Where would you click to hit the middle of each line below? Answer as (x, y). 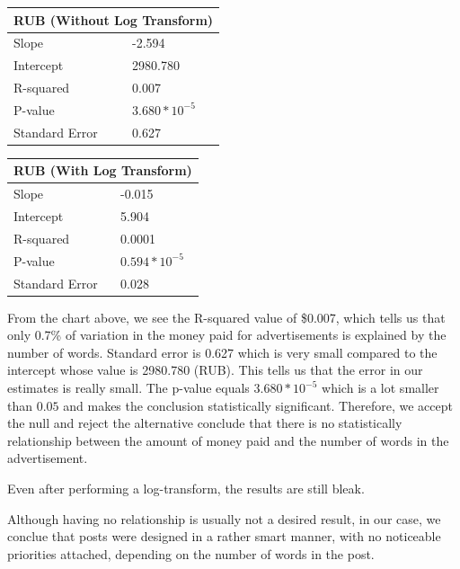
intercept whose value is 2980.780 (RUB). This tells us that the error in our (215, 370)
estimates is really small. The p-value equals (128, 387)
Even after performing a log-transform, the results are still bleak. (186, 488)
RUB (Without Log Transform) (114, 19)
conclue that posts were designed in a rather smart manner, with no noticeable (224, 536)
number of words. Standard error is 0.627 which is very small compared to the (222, 352)
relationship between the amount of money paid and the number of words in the (228, 440)
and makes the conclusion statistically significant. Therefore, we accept (258, 405)
